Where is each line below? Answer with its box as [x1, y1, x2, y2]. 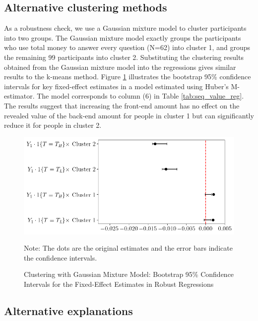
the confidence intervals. [24, 252, 97, 263]
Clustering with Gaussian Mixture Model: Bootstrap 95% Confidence [24, 269, 234, 279]
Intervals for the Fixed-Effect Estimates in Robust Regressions [24, 278, 214, 289]
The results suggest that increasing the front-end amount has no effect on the [4, 100, 240, 110]
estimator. [4, 91, 35, 101]
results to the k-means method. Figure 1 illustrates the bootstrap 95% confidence [4, 71, 251, 82]
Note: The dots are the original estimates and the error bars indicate [24, 243, 233, 253]
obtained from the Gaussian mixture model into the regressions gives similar [4, 61, 236, 72]
